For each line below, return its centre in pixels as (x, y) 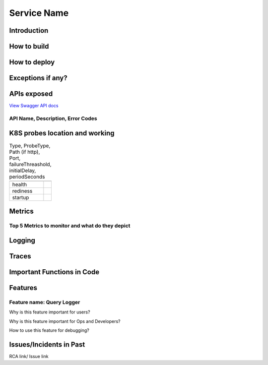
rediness (22, 191)
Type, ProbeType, (30, 145)
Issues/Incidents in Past (47, 344)
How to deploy (32, 62)
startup (21, 197)
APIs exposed (31, 94)
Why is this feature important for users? (50, 312)
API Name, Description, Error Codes (53, 118)
